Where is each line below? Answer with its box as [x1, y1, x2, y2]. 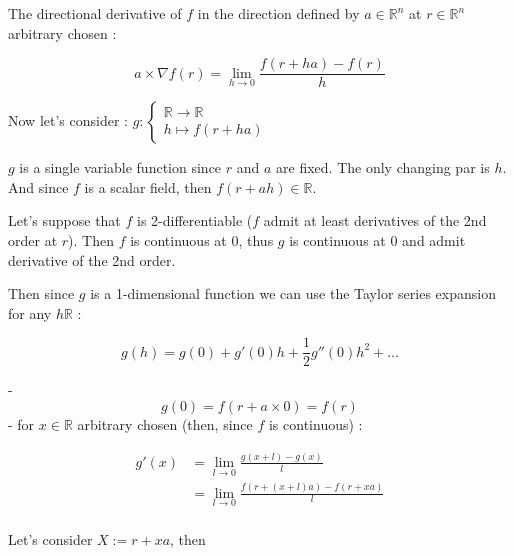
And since [8, 176, 69, 197]
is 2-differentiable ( [137, 210, 253, 231]
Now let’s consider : [8, 110, 128, 131]
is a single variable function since [19, 157, 222, 178]
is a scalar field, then [84, 176, 212, 197]
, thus [238, 230, 274, 251]
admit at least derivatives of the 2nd [263, 210, 487, 231]
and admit [402, 230, 466, 251]
